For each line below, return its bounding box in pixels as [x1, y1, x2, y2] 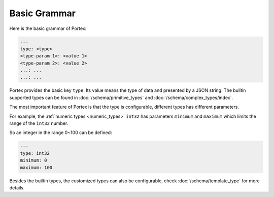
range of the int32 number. [9, 120, 68, 126]
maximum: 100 [20, 165, 53, 170]
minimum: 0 [20, 157, 47, 163]
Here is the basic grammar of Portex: [9, 25, 87, 31]
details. [9, 184, 25, 190]
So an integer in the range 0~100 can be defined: [9, 129, 112, 136]
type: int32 [20, 150, 50, 156]
